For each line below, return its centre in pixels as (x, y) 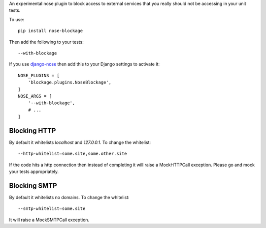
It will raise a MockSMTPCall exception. (49, 220)
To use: (17, 19)
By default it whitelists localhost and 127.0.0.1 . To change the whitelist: (80, 142)
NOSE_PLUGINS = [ (39, 75)
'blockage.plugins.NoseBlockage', (70, 83)
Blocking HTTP (33, 130)
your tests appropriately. (34, 171)
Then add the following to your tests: (46, 42)
